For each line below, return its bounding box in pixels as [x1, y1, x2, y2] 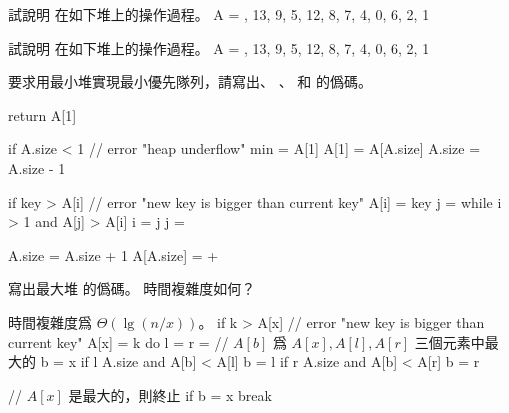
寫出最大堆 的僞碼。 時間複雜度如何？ [8, 278, 256, 299]
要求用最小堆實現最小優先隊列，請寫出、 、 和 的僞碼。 [8, 71, 372, 92]
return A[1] [8, 104, 77, 125]
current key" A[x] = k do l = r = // [8, 331, 229, 352]
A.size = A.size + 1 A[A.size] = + [8, 244, 219, 265]
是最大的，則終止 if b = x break [68, 384, 272, 405]
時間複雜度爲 [8, 311, 92, 332]
